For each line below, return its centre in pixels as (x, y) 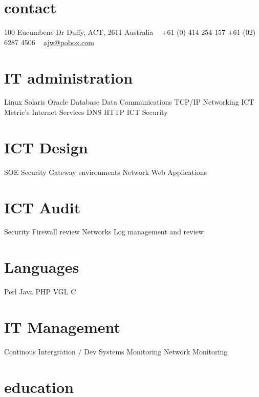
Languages (42, 267)
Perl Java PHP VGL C (40, 292)
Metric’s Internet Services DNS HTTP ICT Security (86, 112)
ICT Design (46, 147)
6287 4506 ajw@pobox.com (49, 42)
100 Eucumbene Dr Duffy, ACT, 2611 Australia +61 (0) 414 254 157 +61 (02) (130, 32)
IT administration (69, 77)
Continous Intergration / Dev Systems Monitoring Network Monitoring (116, 351)
